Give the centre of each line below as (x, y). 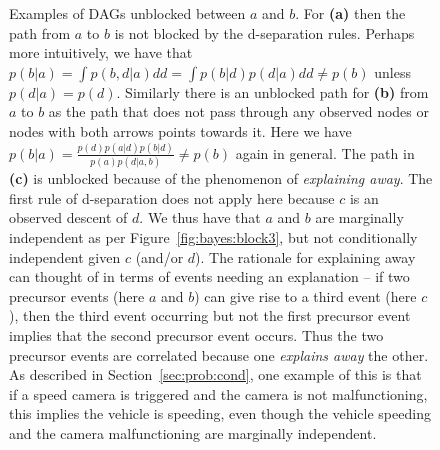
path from (40, 32)
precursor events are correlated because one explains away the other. (219, 354)
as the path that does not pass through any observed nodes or (239, 111)
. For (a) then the (350, 13)
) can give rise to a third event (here (305, 295)
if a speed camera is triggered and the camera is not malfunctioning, (218, 393)
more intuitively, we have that (101, 52)
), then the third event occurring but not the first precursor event (210, 315)
